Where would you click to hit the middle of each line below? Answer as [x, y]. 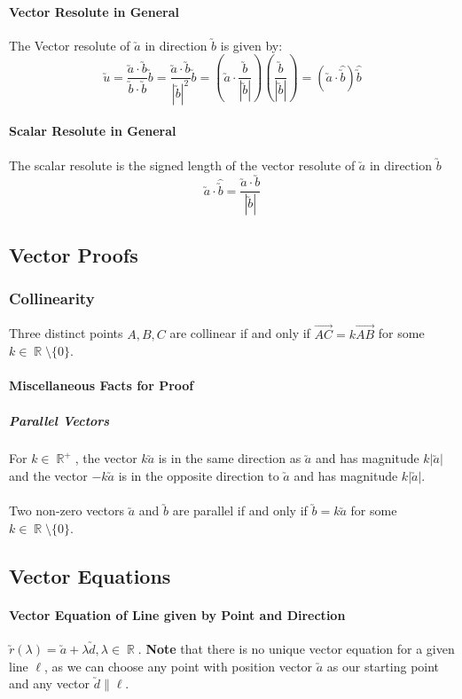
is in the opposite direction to [199, 476]
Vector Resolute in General [94, 11]
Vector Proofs [74, 254]
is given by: [251, 45]
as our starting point [383, 666]
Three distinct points [66, 333]
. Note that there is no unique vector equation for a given [296, 649]
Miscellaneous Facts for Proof [102, 385]
